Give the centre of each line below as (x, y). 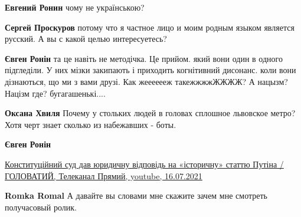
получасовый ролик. (41, 207)
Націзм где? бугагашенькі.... (55, 93)
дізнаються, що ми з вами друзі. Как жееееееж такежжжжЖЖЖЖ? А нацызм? (146, 81)
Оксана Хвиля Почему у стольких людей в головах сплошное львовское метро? (150, 113)
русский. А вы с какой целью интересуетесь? (86, 39)
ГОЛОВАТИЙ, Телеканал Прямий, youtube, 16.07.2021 (104, 175)
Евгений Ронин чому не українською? (75, 7)
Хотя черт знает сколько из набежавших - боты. (91, 124)
